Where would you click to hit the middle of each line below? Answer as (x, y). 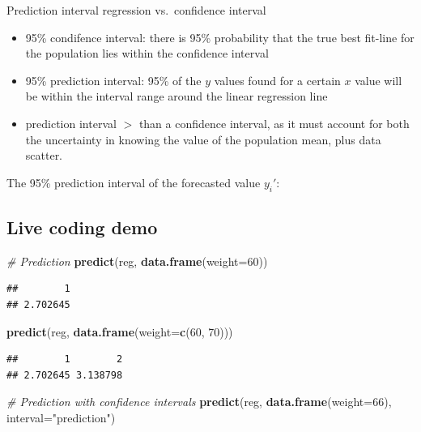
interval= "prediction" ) (61, 417)
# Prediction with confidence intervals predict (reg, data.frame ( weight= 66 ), (199, 402)
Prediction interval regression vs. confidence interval (136, 10)
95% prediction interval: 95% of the (113, 80)
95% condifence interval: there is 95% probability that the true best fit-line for (220, 37)
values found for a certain (277, 80)
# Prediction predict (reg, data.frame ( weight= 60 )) (137, 261)
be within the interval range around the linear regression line (176, 96)
